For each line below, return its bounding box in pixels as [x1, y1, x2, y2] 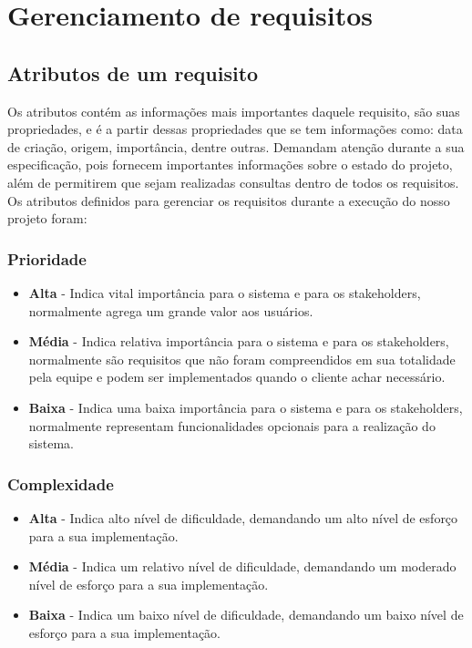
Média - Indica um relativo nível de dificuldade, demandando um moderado [28, 557, 457, 576]
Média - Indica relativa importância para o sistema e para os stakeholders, [28, 332, 449, 351]
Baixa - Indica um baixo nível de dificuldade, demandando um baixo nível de [28, 605, 464, 624]
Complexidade [7, 472, 114, 495]
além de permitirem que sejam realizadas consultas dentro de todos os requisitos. [7, 172, 459, 191]
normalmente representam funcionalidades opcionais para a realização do [28, 416, 436, 435]
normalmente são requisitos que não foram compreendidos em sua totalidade [28, 349, 456, 368]
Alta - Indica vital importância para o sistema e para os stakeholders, [28, 283, 421, 302]
